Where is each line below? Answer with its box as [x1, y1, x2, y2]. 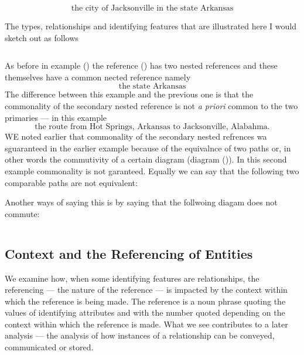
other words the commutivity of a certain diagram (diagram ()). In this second [5, 153, 287, 165]
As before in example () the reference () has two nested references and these [5, 59, 278, 72]
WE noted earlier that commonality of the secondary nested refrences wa [5, 130, 267, 143]
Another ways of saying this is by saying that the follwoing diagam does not [5, 196, 278, 208]
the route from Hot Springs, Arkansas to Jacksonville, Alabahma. [35, 123, 270, 131]
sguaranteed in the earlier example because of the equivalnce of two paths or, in [5, 141, 291, 154]
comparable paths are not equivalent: [5, 176, 138, 188]
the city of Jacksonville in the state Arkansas [71, 4, 234, 12]
